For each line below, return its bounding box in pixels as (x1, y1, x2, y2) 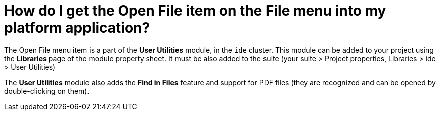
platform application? (4, 19, 150, 36)
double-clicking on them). (4, 86, 90, 95)
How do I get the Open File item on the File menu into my (4, 2, 386, 19)
